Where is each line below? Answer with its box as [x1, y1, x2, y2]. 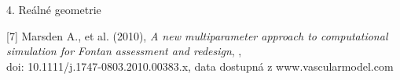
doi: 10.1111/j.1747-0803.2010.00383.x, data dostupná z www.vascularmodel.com [6, 57, 394, 74]
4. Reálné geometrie [6, 2, 101, 17]
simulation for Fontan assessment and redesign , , [6, 43, 242, 59]
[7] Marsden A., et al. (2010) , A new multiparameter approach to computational [6, 27, 388, 43]
